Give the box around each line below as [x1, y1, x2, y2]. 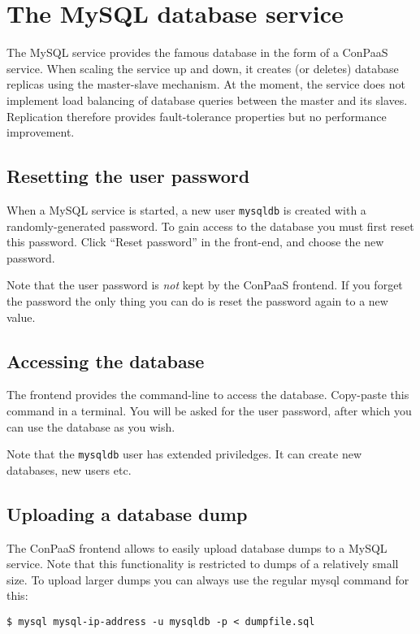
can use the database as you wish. [6, 418, 175, 435]
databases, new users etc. [6, 461, 132, 478]
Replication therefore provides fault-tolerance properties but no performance [6, 107, 387, 124]
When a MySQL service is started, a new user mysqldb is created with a [6, 201, 366, 218]
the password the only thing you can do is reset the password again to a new [6, 292, 388, 309]
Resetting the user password [6, 163, 250, 189]
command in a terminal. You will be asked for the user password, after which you [6, 402, 412, 419]
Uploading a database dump [6, 501, 248, 526]
